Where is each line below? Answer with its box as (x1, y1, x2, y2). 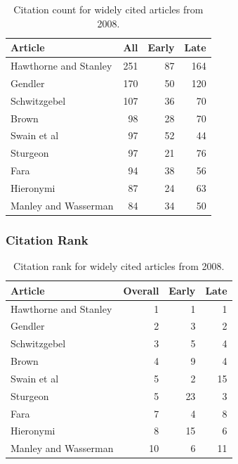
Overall (123, 283, 159, 297)
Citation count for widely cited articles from (13, 2, 204, 16)
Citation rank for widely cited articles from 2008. (13, 259, 225, 273)
